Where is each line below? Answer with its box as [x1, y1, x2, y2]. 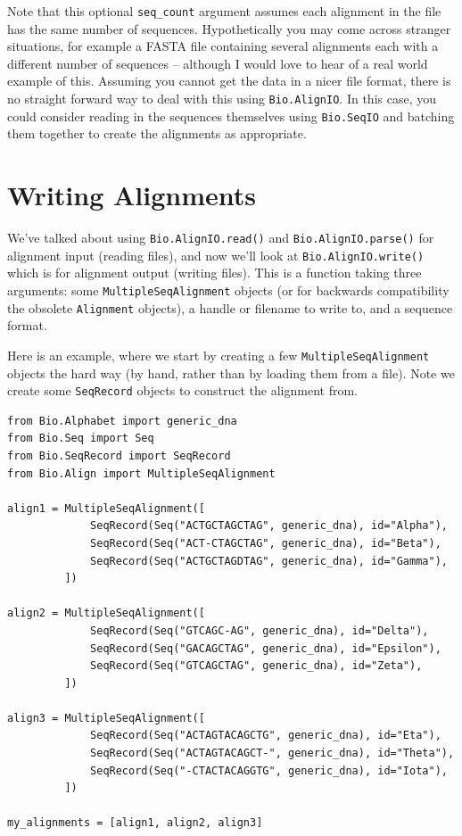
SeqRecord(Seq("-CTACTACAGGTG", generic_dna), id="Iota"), [90, 764, 448, 777]
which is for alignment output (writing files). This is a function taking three [7, 263, 422, 282]
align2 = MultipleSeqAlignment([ [7, 607, 205, 620]
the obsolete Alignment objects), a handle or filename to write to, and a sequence [7, 298, 453, 317]
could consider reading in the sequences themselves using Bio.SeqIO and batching [7, 106, 455, 125]
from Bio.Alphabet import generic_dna [7, 414, 237, 427]
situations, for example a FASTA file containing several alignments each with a [7, 37, 439, 55]
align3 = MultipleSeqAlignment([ [7, 711, 205, 724]
